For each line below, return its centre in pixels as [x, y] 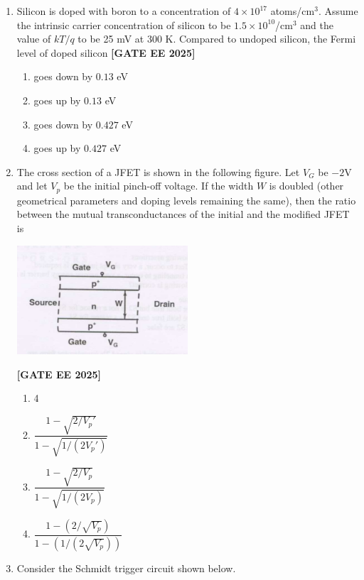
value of [34, 39]
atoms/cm [293, 11]
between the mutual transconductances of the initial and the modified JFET [183, 214]
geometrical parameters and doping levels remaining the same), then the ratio [186, 200]
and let [32, 186]
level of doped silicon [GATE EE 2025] [106, 52]
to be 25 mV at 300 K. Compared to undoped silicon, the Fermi [217, 39]
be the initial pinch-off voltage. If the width [159, 186]
